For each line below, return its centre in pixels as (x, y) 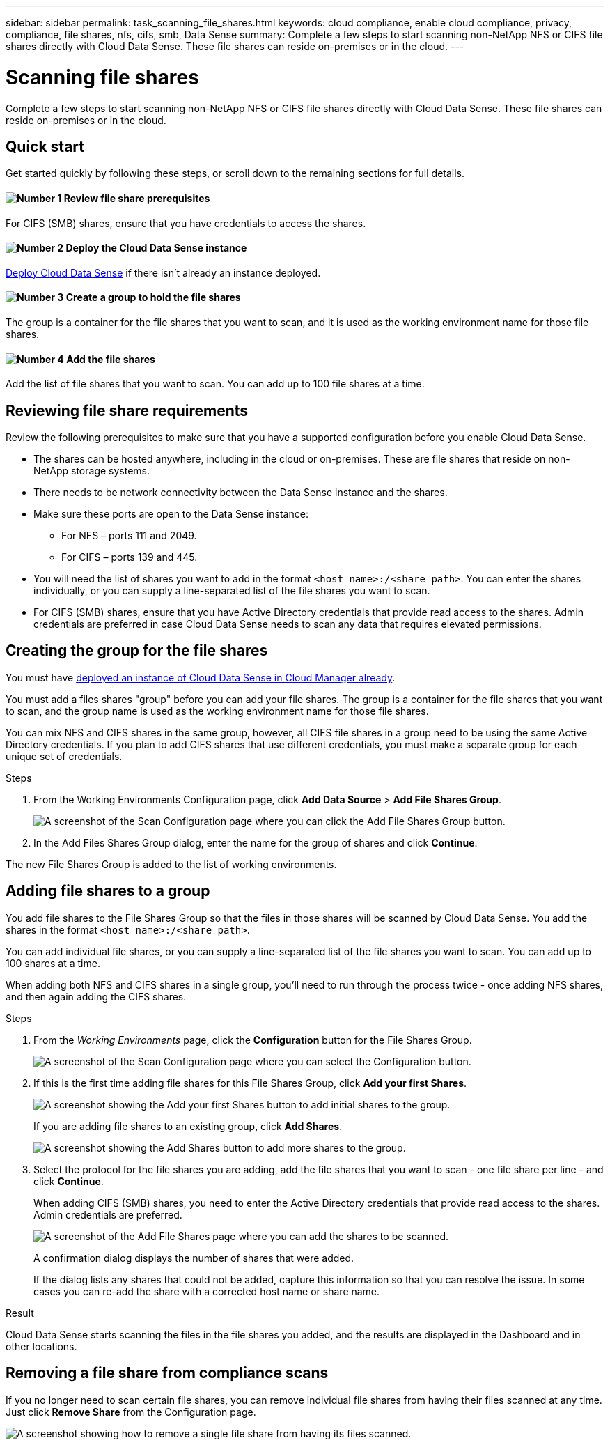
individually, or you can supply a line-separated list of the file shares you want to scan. (232, 591)
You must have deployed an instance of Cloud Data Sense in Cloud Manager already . (201, 677)
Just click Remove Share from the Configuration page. (131, 1412)
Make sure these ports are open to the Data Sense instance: (171, 514)
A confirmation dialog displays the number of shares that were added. (194, 1258)
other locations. (41, 1346)
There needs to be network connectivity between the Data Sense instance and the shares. (241, 493)
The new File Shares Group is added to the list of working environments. (171, 864)
